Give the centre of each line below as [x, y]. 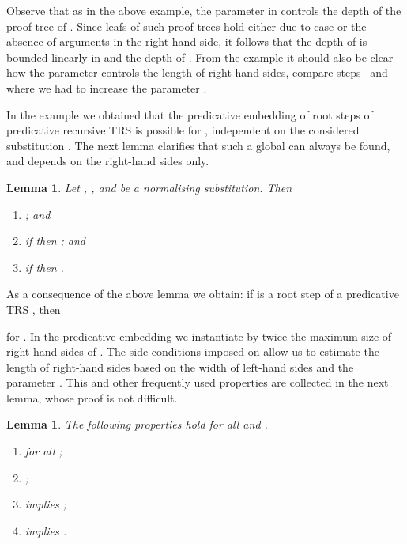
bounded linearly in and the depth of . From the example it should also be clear [200, 57]
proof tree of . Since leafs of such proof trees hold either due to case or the [187, 26]
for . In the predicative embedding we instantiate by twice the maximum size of [199, 336]
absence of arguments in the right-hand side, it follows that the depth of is [187, 42]
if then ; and [55, 241]
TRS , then [34, 309]
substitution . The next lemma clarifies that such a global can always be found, [198, 145]
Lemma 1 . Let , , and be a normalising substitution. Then [149, 187]
